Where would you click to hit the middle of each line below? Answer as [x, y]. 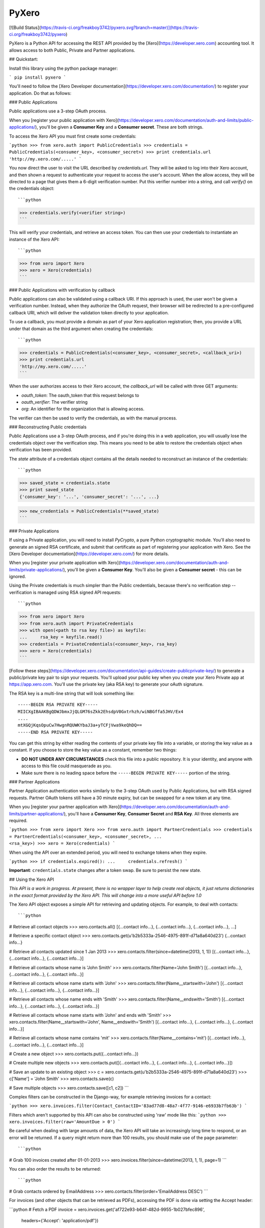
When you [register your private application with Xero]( [65, 563]
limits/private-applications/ [36, 569]
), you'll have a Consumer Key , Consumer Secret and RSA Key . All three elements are [151, 813]
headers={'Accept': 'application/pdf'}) [60, 1220]
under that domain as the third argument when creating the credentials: [81, 329]
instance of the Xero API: [34, 239]
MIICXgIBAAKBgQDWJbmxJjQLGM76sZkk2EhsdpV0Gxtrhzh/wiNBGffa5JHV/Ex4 [101, 712]
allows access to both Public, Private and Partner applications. [72, 50]
